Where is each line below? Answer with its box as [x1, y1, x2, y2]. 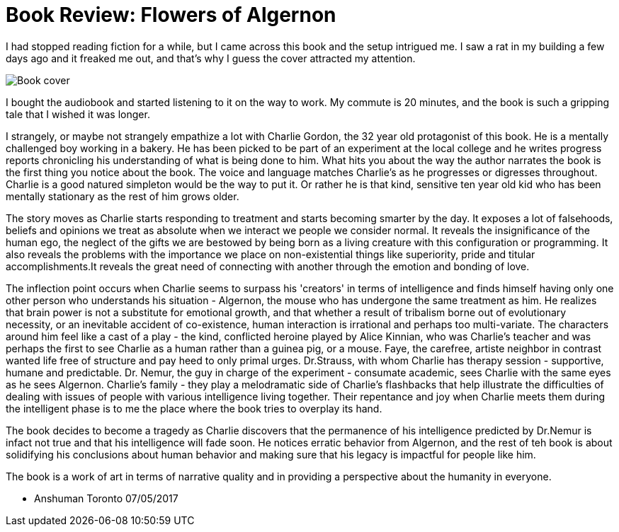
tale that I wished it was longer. [6, 108, 150, 120]
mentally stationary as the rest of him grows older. [6, 190, 239, 202]
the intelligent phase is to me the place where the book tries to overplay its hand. [6, 402, 382, 415]
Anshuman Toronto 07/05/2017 [34, 492, 178, 504]
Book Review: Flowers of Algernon [6, 3, 336, 27]
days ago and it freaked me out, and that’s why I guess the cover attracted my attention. [6, 52, 416, 64]
